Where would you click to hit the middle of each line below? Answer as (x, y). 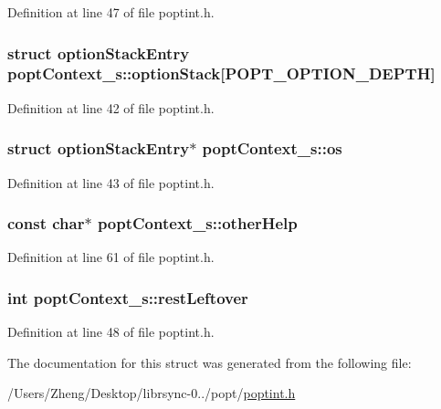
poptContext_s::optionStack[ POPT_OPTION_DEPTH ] (221, 73)
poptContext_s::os (272, 148)
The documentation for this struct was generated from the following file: (210, 362)
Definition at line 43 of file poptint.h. (111, 182)
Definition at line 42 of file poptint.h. (111, 107)
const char (46, 223)
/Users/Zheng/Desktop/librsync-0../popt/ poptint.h (152, 393)
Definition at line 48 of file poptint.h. (111, 332)
